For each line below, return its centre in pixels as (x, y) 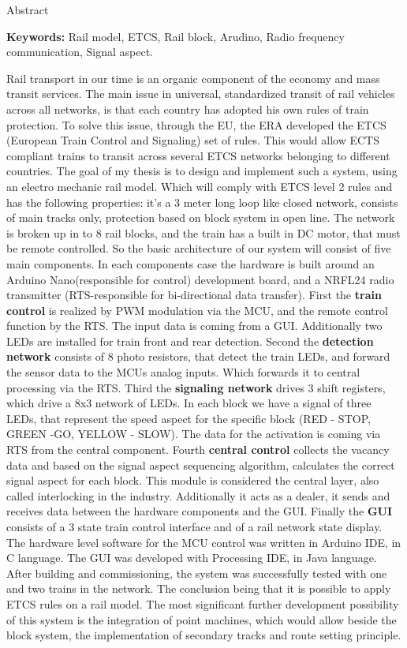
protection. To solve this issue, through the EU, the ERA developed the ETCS (196, 124)
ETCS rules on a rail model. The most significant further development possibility (203, 603)
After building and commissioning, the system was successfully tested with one (197, 573)
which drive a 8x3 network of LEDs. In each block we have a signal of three (189, 403)
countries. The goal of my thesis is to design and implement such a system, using (202, 171)
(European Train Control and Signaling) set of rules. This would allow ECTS (193, 140)
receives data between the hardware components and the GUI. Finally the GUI (200, 511)
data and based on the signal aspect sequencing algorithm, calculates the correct (201, 464)
